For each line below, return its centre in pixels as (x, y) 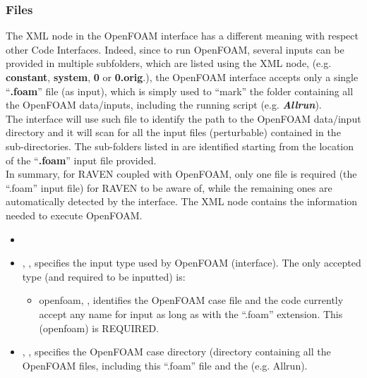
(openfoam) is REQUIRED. (99, 328)
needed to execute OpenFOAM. (74, 215)
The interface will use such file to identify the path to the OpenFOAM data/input (183, 118)
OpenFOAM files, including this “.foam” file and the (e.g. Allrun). (165, 365)
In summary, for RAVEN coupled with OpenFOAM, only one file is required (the (181, 174)
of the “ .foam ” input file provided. (81, 160)
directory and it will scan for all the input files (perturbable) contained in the (173, 132)
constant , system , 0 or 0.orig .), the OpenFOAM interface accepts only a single (182, 77)
